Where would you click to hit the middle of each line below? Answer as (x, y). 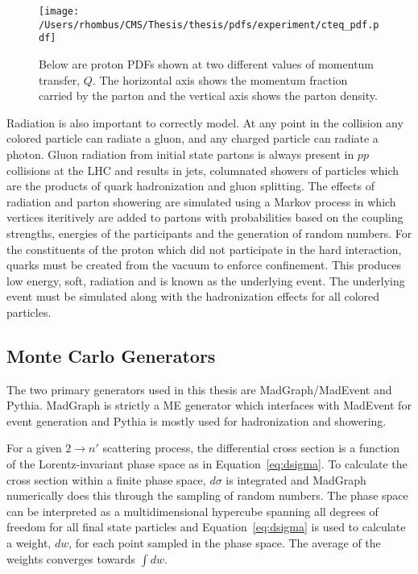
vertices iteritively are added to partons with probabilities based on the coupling (205, 217)
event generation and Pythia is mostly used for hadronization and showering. (197, 420)
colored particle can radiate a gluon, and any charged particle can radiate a (192, 138)
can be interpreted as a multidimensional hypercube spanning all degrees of (192, 511)
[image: (59, 11)
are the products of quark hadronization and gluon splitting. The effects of (190, 186)
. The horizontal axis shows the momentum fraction (220, 79)
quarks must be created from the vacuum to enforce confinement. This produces (204, 265)
